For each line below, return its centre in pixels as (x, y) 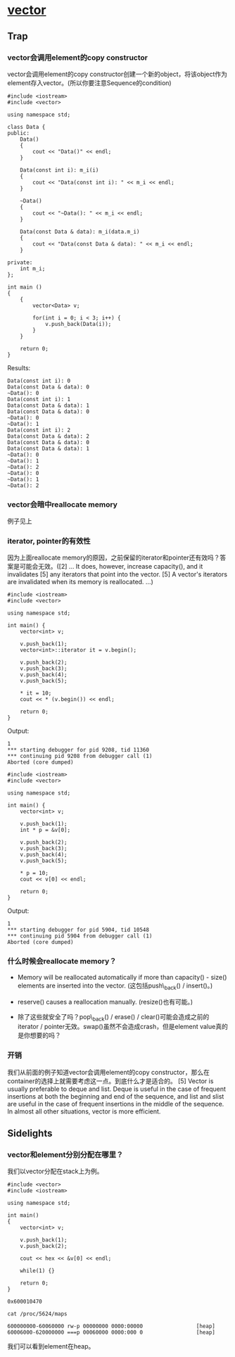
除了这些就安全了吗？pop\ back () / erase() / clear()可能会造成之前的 (113, 1017)
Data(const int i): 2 (39, 430)
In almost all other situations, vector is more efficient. (84, 1111)
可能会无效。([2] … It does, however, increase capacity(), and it (111, 567)
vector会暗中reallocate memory (63, 504)
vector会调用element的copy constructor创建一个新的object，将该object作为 (117, 74)
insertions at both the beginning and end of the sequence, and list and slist (116, 1096)
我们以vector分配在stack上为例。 (55, 1171)
